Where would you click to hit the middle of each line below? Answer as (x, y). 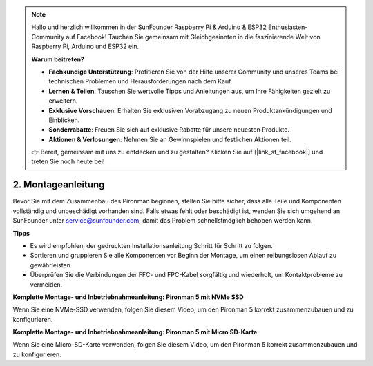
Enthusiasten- (288, 27)
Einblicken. (64, 120)
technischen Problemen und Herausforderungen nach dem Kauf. (141, 81)
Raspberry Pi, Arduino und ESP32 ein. (85, 47)
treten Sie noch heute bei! (68, 161)
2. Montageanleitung (59, 185)
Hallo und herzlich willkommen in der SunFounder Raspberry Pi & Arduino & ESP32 (149, 27)
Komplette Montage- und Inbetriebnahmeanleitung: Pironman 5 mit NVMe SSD (128, 297)
